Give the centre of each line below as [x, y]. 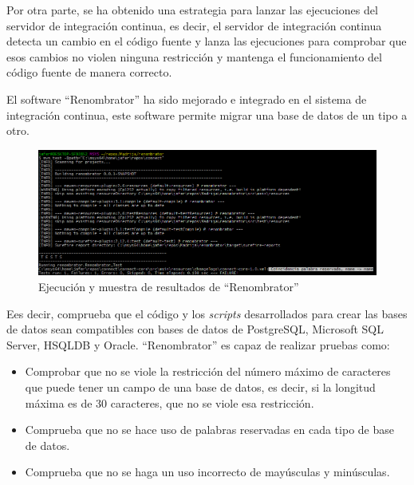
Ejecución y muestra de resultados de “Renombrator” [169, 287]
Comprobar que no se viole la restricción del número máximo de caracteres [208, 371]
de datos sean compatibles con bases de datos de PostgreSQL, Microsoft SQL [195, 329]
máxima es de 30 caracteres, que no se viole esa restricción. [170, 402]
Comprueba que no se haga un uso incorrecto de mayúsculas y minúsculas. [207, 472]
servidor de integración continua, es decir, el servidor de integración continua [194, 25]
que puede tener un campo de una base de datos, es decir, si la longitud [200, 387]
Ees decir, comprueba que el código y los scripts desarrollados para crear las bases [207, 313]
